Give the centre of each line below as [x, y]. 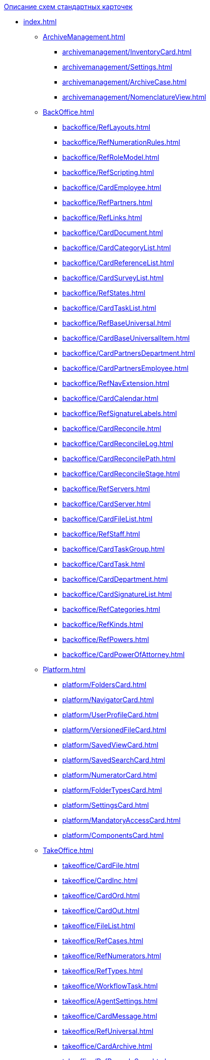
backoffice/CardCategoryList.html [117, 248]
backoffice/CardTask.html [104, 564]
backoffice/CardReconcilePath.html [119, 459]
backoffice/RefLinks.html [102, 217]
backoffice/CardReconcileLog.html [118, 443]
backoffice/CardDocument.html [113, 233]
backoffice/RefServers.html [106, 489]
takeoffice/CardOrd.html [101, 895]
